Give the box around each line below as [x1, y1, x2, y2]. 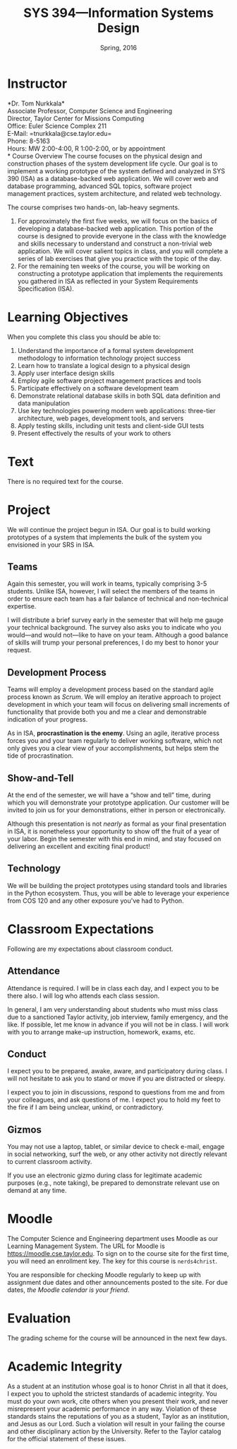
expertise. [7, 602, 37, 611]
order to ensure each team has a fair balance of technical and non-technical [7, 594, 229, 603]
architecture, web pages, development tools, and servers [17, 414, 184, 422]
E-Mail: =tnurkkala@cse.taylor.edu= [7, 129, 112, 137]
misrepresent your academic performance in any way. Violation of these [7, 1404, 217, 1413]
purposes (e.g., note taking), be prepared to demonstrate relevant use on [7, 1179, 220, 1187]
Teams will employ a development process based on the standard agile [7, 685, 214, 694]
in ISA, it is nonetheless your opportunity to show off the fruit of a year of [7, 826, 220, 836]
